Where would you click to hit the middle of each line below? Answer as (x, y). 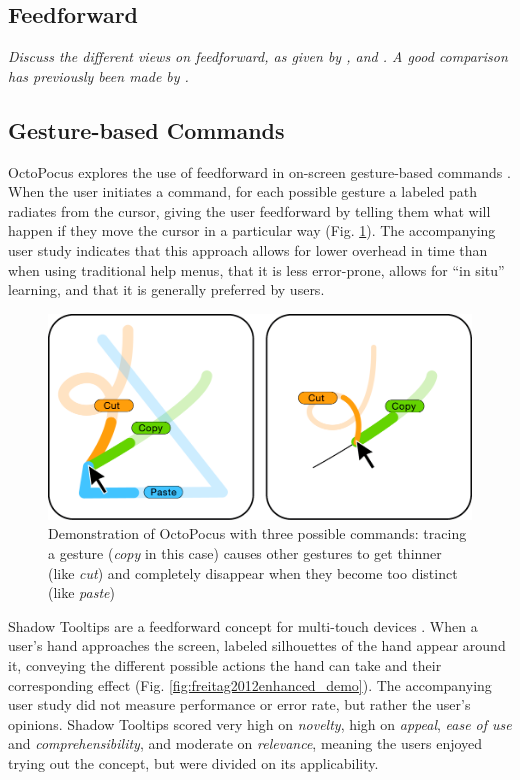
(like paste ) (81, 592)
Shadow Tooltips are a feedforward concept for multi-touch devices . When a (243, 625)
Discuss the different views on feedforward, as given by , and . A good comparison (258, 56)
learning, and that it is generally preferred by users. (166, 289)
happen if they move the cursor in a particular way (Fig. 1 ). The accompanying (252, 230)
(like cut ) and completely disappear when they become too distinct (253, 572)
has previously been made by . (98, 75)
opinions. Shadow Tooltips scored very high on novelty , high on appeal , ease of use (260, 723)
